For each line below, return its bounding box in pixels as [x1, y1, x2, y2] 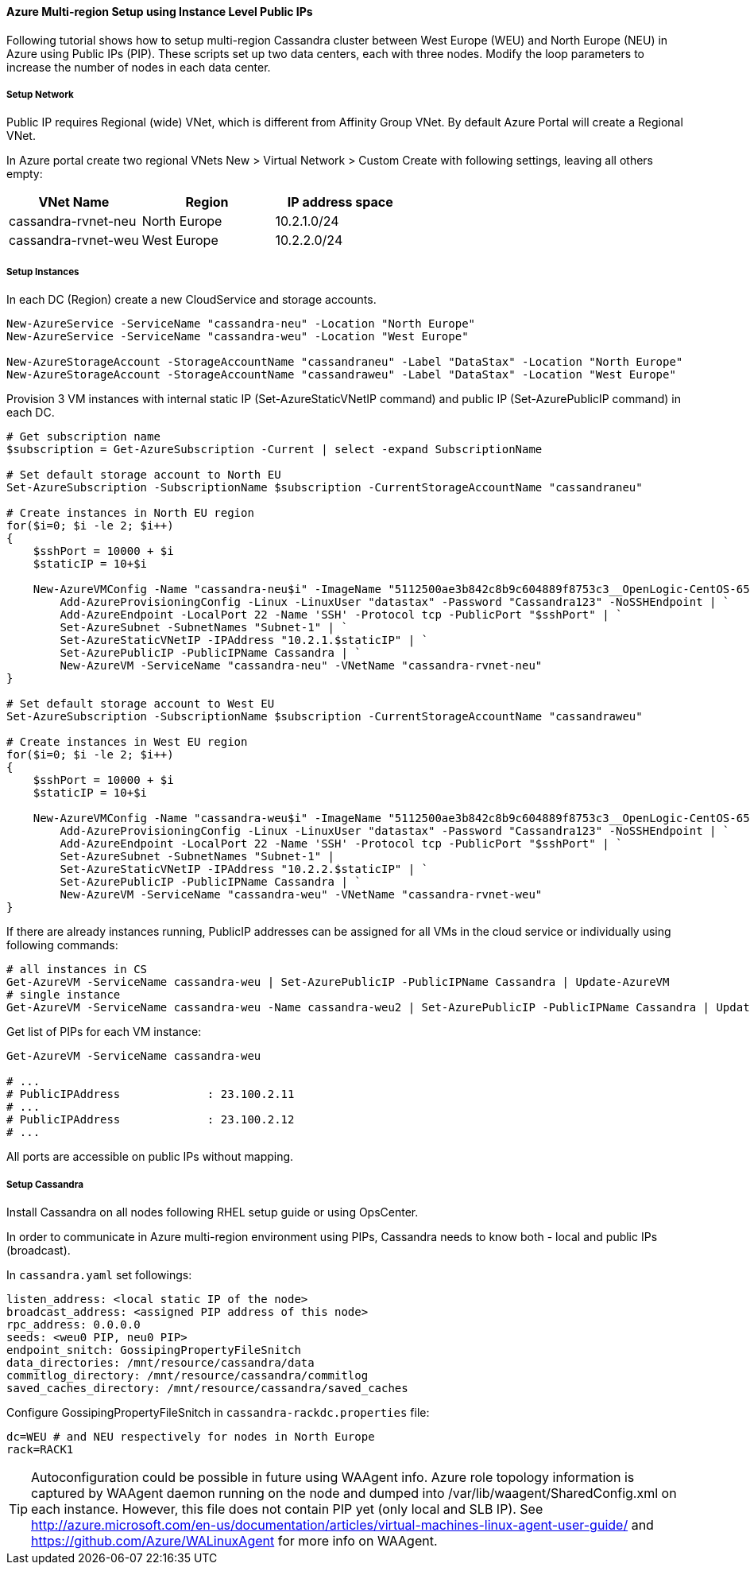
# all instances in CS [6, 963, 148, 976]
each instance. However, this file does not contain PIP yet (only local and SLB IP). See [31, 1500, 543, 1517]
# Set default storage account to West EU [6, 697, 275, 711]
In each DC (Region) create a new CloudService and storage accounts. [6, 293, 377, 307]
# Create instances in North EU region [6, 506, 254, 520]
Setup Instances [6, 266, 79, 277]
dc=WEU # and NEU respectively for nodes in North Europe [6, 1429, 375, 1443]
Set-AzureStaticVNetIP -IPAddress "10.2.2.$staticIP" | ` [60, 863, 429, 876]
